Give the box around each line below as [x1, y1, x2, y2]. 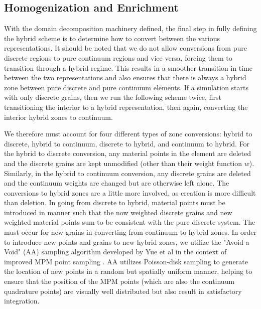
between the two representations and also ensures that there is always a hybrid [4, 72, 246, 83]
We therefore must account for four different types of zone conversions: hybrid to [4, 128, 252, 139]
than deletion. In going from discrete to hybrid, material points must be [4, 197, 225, 208]
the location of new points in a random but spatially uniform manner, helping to [4, 266, 252, 276]
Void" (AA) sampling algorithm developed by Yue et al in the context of [4, 246, 227, 257]
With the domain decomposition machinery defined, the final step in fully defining [4, 23, 257, 34]
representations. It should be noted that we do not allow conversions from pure [4, 43, 247, 53]
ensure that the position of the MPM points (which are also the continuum [4, 276, 235, 286]
